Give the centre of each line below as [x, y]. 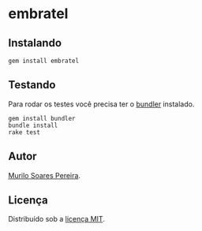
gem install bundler [42, 118]
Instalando [35, 43]
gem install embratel [44, 61]
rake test [24, 132]
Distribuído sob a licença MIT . [56, 219]
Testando [32, 85]
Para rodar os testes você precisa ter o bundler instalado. [101, 104]
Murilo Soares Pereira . [45, 175]
